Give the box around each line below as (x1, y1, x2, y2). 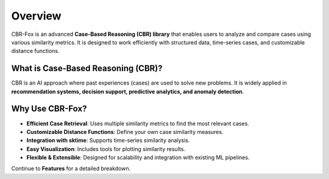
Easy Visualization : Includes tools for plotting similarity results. (26, 145, 186, 152)
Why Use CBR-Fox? (11, 104, 87, 114)
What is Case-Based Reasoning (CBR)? (11, 63, 163, 74)
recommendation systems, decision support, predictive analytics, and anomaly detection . (11, 88, 244, 95)
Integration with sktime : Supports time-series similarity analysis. (26, 137, 190, 144)
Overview (11, 9, 62, 23)
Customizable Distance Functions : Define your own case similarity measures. (26, 128, 224, 135)
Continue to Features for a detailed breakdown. (11, 165, 131, 172)
